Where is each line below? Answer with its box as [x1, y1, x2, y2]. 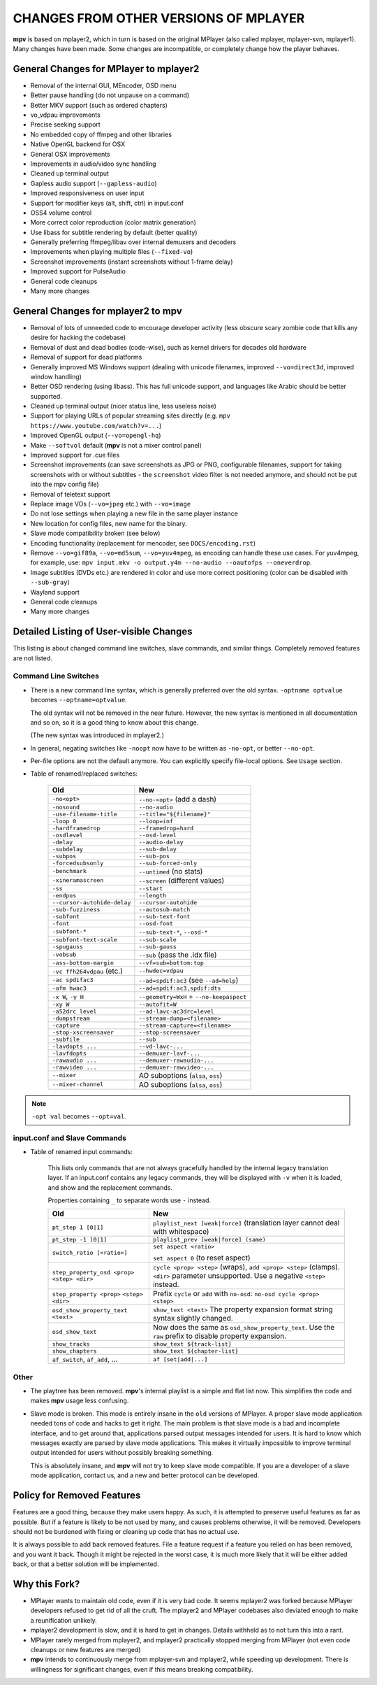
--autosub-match [138, 906, 191, 913]
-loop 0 [52, 817, 77, 825]
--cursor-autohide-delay [52, 899, 131, 906]
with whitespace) [152, 1227, 209, 1237]
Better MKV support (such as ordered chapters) [30, 101, 168, 109]
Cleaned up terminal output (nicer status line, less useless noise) [30, 402, 216, 411]
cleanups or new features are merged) [30, 1645, 141, 1654]
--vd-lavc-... [138, 1042, 184, 1050]
